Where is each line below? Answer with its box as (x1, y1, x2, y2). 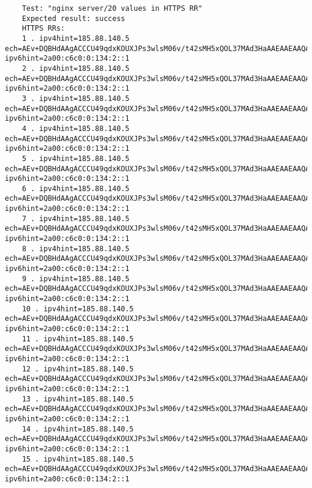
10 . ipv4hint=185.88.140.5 (22, 304, 134, 313)
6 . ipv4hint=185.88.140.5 (22, 184, 130, 193)
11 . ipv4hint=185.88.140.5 (22, 334, 134, 343)
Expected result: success (22, 14, 125, 23)
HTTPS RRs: (22, 24, 65, 33)
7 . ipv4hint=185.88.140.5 (22, 214, 130, 223)
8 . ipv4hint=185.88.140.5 (22, 244, 130, 253)
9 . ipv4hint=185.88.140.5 (22, 274, 130, 283)
